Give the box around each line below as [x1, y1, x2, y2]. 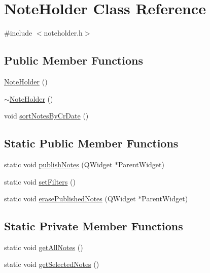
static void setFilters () [4, 176, 76, 187]
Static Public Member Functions [4, 135, 179, 151]
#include [4, 27, 32, 38]
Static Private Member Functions [4, 218, 183, 234]
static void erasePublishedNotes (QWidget [4, 193, 136, 204]
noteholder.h [44, 27, 83, 38]
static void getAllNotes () [4, 241, 83, 252]
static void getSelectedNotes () [4, 259, 99, 269]
